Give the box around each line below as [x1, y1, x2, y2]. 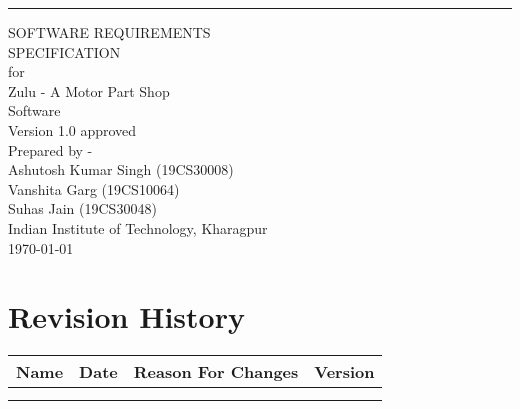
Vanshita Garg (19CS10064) [8, 178, 180, 199]
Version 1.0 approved [8, 119, 137, 140]
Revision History [8, 296, 245, 337]
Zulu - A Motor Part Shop [8, 80, 170, 101]
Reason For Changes [133, 360, 299, 384]
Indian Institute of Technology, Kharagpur [8, 217, 268, 238]
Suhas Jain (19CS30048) [8, 198, 157, 219]
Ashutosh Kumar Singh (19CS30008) [8, 159, 234, 180]
